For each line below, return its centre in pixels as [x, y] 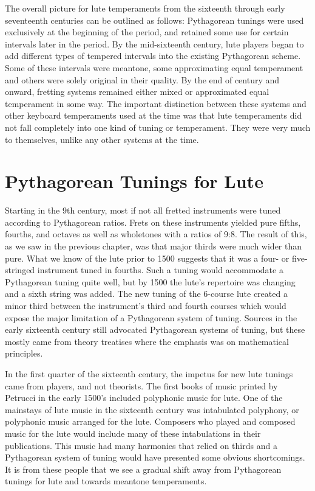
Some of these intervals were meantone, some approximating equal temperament [154, 67]
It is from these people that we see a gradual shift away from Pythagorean [143, 469]
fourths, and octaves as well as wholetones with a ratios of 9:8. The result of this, [156, 234]
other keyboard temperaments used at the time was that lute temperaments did [154, 115]
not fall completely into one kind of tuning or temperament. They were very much [158, 127]
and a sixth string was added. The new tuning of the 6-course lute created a [146, 294]
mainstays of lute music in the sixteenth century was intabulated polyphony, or [152, 409]
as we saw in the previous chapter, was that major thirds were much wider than [154, 246]
